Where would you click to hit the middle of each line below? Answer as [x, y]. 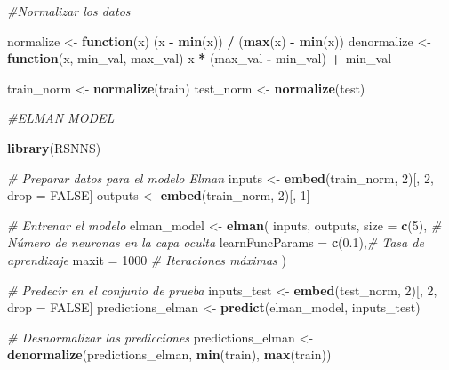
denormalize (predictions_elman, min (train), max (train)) [169, 354]
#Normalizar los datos [69, 11]
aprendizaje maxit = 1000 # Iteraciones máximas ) [147, 259]
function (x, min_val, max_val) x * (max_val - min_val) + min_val [200, 58]
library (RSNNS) [54, 147]
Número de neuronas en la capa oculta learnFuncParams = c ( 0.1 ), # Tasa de [216, 242]
